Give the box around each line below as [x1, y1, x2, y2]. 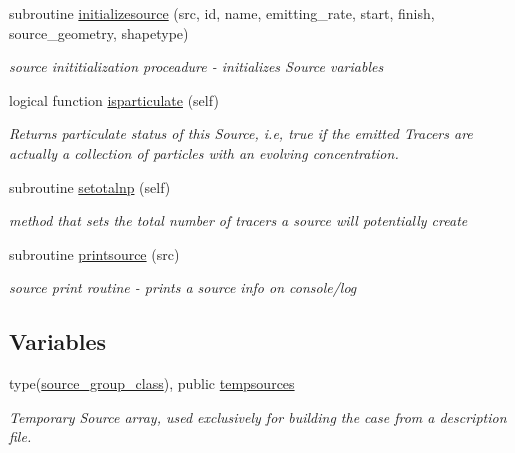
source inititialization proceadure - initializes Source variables [9, 56, 384, 77]
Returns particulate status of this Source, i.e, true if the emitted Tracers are [9, 123, 473, 144]
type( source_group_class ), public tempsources [9, 373, 295, 394]
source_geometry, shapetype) [9, 22, 189, 43]
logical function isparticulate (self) [9, 89, 219, 110]
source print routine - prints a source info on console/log [9, 277, 357, 298]
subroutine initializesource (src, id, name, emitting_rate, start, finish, [9, 3, 435, 23]
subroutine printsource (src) [9, 243, 180, 264]
